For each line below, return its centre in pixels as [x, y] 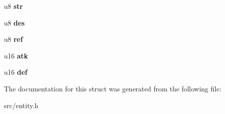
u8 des [14, 22]
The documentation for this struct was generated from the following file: [113, 88]
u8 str [14, 6]
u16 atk [16, 55]
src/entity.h [21, 105]
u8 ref [14, 39]
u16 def [16, 72]
